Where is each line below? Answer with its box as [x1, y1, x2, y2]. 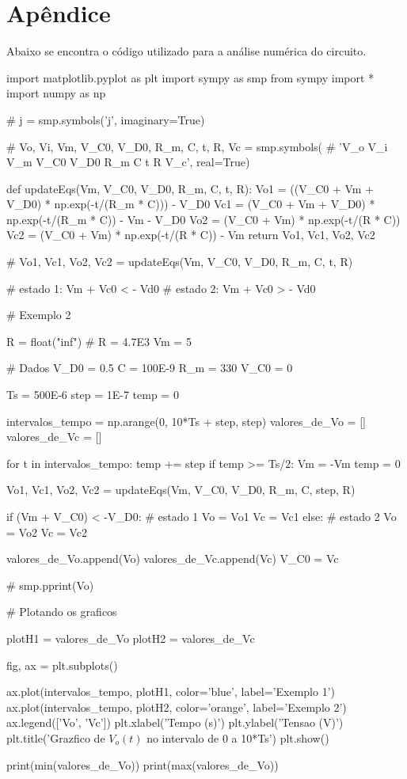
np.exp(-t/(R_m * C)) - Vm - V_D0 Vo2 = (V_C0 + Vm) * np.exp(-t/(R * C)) [6, 211, 401, 227]
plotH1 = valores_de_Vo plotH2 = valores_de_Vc [6, 629, 255, 646]
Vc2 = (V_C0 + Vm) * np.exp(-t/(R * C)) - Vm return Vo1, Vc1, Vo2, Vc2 [6, 226, 375, 243]
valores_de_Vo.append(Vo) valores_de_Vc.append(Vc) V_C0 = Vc [6, 550, 339, 567]
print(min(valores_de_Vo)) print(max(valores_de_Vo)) [6, 756, 279, 773]
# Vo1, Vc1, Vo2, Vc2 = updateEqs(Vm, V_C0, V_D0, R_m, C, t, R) [6, 253, 353, 270]
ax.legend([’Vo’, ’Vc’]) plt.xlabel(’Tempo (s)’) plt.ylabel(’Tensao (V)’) [6, 714, 344, 731]
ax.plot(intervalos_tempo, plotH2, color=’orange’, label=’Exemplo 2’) [6, 698, 347, 715]
